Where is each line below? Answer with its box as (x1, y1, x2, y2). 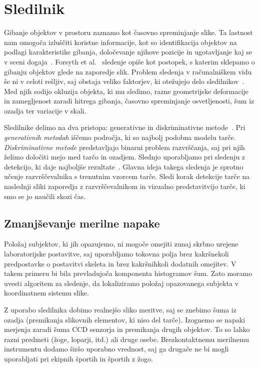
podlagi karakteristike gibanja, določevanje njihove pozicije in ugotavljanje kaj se (4, 46, 252, 57)
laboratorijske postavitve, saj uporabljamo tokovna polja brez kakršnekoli (4, 248, 229, 259)
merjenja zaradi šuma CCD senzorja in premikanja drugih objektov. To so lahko (4, 324, 250, 334)
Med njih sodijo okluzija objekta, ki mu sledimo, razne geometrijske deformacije (4, 85, 248, 96)
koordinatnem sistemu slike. (4, 287, 89, 298)
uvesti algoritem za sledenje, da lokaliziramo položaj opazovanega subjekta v (4, 277, 238, 288)
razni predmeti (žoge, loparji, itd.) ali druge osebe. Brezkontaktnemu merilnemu (4, 333, 249, 344)
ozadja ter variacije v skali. (4, 105, 86, 115)
